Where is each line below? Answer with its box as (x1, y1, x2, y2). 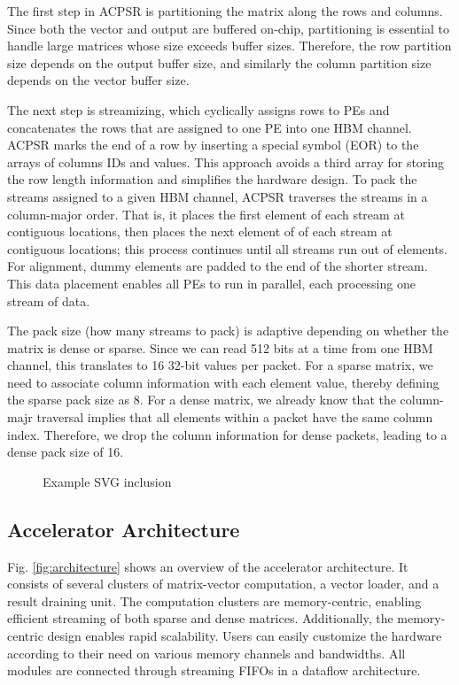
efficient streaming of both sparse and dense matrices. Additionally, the (7, 609, 393, 627)
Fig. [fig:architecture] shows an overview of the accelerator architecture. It (7, 557, 408, 575)
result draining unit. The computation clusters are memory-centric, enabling (7, 591, 422, 610)
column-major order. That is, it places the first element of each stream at (7, 204, 405, 223)
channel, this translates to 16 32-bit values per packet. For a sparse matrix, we (7, 356, 433, 374)
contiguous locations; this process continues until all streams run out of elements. (7, 239, 448, 258)
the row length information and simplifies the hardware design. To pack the (7, 170, 417, 189)
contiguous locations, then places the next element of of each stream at (7, 222, 393, 241)
